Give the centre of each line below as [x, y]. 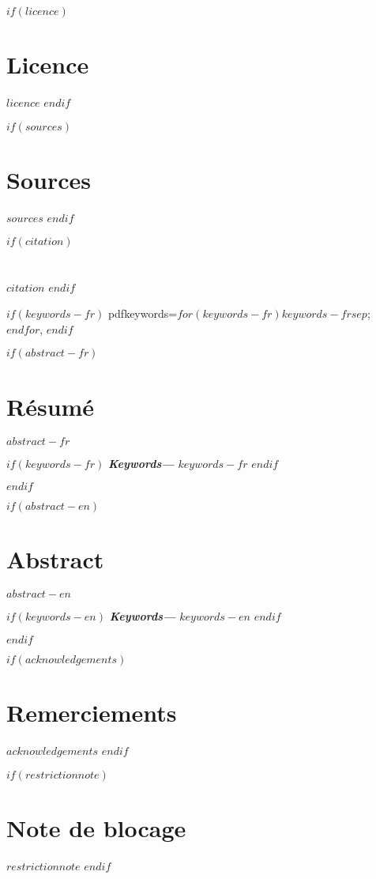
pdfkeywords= [143, 313]
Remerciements [92, 713]
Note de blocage [96, 827]
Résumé [51, 406]
